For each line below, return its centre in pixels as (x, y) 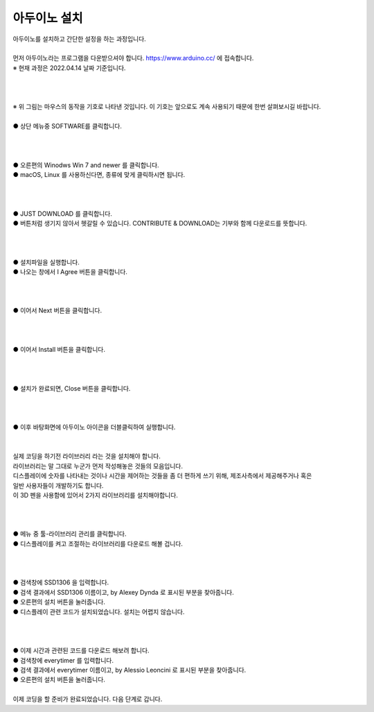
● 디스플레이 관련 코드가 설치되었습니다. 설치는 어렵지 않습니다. (99, 611)
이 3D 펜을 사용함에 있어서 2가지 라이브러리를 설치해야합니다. (95, 495)
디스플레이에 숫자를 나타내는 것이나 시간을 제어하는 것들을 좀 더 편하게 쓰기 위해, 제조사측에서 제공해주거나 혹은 (162, 476)
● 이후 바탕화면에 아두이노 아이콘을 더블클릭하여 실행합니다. (94, 427)
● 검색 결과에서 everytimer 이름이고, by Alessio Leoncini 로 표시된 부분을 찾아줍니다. (130, 670)
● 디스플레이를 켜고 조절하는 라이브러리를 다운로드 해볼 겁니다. (98, 543)
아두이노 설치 (48, 18)
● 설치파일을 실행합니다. (46, 262)
